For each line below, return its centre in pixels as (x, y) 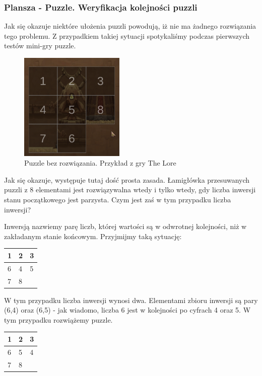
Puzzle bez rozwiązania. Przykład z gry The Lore (100, 163)
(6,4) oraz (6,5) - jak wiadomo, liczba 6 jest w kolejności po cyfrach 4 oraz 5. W (127, 310)
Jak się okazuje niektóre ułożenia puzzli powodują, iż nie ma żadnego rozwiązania (130, 26)
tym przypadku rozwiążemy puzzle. (58, 319)
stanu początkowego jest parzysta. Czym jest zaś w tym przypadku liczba (118, 199)
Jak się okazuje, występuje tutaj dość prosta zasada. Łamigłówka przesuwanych (127, 179)
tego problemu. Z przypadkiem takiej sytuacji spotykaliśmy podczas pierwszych (127, 35)
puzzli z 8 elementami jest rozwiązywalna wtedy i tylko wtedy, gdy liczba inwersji (130, 190)
